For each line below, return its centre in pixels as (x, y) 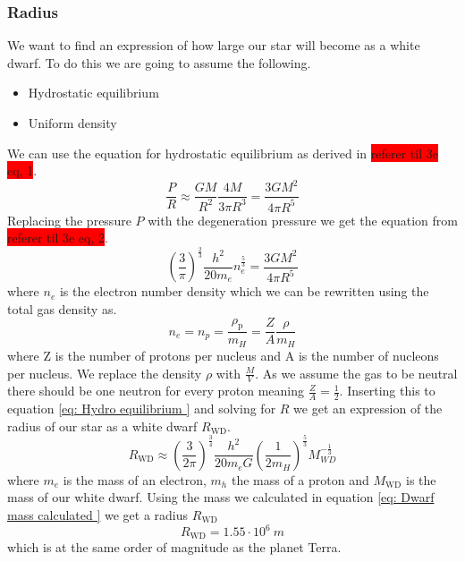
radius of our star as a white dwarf (102, 426)
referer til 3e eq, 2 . (58, 238)
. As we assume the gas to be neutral (356, 373)
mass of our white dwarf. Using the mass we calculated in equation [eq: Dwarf (221, 497)
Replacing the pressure (69, 220)
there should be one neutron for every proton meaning (156, 391)
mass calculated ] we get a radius (98, 514)
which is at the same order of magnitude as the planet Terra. (174, 547)
